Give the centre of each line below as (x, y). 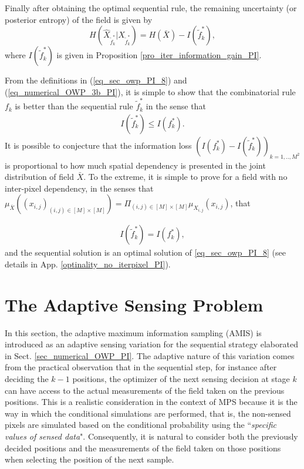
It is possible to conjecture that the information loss (98, 145)
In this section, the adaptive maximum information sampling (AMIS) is (133, 332)
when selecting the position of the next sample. (89, 459)
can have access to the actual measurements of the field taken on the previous (145, 390)
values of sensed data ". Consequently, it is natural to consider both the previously (151, 436)
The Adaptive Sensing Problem (134, 304)
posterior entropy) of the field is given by (79, 19)
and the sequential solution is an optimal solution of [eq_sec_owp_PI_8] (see (145, 252)
